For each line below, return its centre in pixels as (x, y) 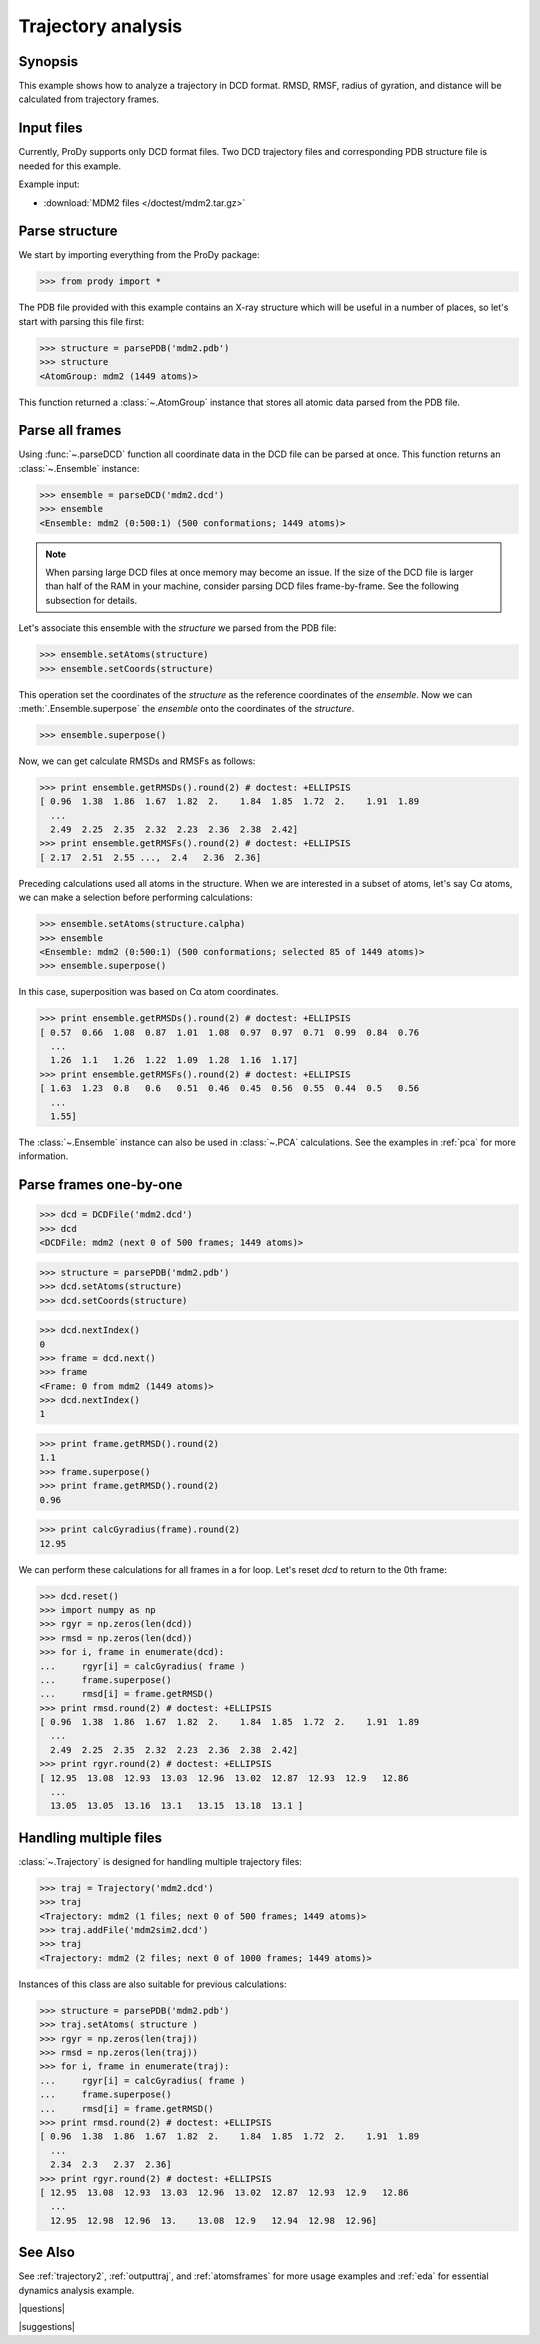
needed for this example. (70, 166)
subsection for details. (91, 600)
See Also (46, 2252)
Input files (51, 128)
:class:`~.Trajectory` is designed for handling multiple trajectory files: (160, 1861)
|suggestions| (46, 2327)
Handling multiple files (90, 1837)
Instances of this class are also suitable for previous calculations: (152, 1984)
